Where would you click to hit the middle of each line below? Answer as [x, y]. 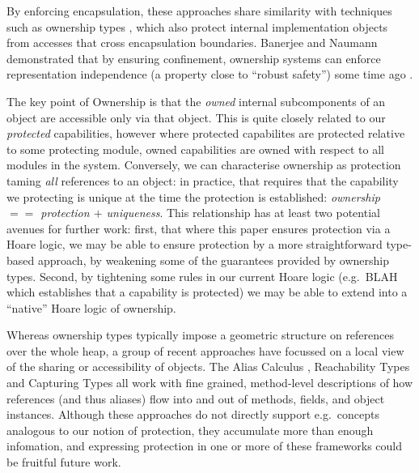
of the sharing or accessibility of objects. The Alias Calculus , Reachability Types [208, 366]
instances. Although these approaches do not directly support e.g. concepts [193, 414]
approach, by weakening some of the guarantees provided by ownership [213, 260]
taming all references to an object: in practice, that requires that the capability [203, 180]
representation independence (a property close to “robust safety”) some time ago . [210, 74]
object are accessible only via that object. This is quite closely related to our [196, 117]
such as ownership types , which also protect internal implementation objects [197, 26]
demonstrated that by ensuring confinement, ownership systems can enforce [194, 58]
